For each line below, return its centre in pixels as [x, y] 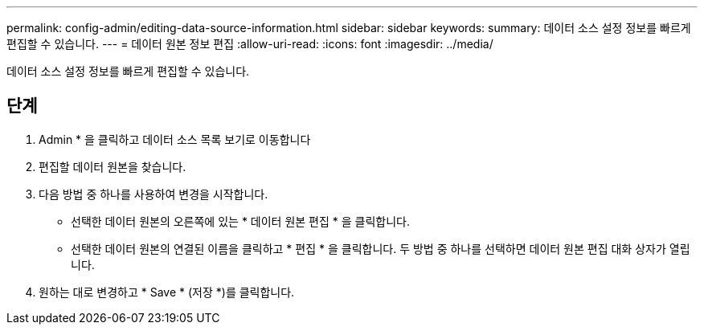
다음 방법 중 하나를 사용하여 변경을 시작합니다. [153, 194]
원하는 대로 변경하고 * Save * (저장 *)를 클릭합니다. [167, 292]
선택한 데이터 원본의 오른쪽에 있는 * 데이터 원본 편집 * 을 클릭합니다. [241, 221]
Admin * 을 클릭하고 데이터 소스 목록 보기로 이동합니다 [175, 139]
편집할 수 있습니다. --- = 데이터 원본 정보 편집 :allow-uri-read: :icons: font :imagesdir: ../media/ [250, 44]
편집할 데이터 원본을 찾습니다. [113, 166]
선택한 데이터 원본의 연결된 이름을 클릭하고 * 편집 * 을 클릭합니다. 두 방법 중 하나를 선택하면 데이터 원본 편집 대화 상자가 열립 [381, 248]
